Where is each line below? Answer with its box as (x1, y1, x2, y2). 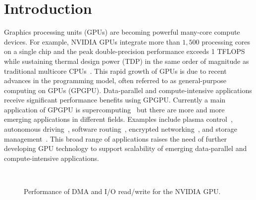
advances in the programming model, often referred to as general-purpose (4, 75, 226, 86)
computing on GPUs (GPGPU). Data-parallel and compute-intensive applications (4, 85, 252, 95)
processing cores (202, 36, 251, 47)
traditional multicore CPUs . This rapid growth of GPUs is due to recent (4, 65, 227, 76)
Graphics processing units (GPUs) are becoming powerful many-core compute (4, 27, 240, 37)
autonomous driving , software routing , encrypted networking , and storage (4, 124, 238, 134)
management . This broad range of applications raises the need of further (4, 133, 227, 144)
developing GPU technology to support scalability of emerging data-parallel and (4, 143, 247, 153)
